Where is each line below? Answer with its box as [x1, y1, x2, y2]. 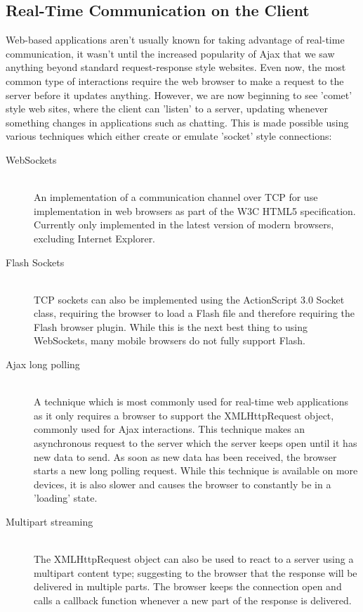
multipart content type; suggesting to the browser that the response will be [34, 565, 357, 580]
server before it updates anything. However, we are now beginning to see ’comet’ [6, 87, 352, 102]
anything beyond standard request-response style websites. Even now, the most [6, 60, 346, 74]
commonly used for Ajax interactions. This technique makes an [34, 422, 305, 436]
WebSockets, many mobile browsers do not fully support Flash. [34, 333, 305, 348]
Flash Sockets [6, 254, 65, 269]
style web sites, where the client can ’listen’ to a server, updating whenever [6, 101, 328, 116]
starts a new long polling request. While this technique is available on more [34, 463, 358, 478]
